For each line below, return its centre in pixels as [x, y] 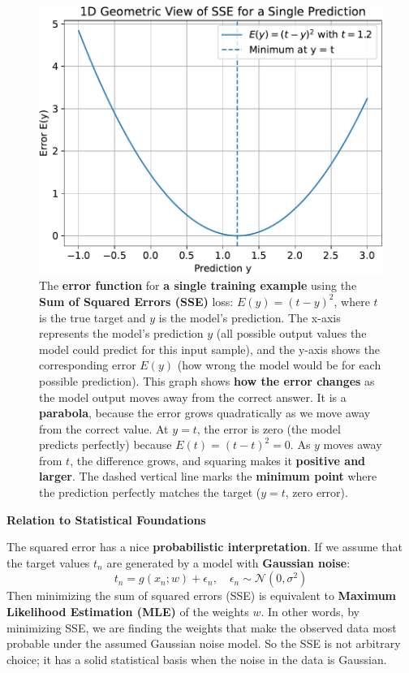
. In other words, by [310, 612]
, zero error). [316, 492]
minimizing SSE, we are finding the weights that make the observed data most [202, 627]
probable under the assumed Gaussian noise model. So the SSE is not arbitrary [204, 643]
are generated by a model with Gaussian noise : [228, 562]
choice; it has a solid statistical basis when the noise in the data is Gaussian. [197, 659]
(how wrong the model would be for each [279, 365]
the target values [48, 562]
